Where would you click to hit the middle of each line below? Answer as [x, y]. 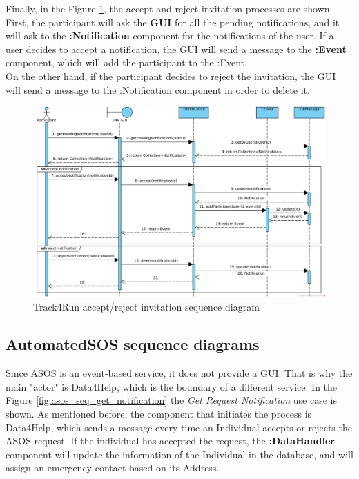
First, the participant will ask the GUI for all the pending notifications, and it [173, 22]
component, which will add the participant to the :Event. [126, 62]
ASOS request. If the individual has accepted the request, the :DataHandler [170, 441]
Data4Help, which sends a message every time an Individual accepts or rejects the [179, 427]
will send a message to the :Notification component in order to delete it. [158, 89]
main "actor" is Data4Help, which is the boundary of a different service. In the [172, 386]
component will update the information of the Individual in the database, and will [179, 454]
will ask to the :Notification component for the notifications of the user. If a [170, 36]
